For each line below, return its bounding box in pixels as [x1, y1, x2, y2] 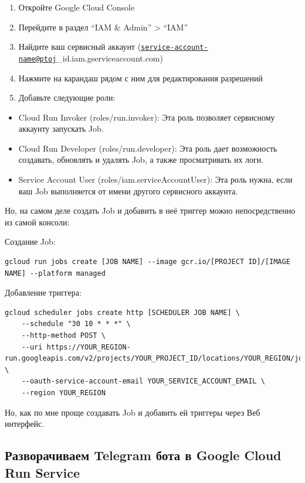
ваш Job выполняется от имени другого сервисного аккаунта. [18, 184, 238, 197]
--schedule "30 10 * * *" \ [21, 320, 131, 328]
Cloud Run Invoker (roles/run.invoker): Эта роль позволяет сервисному [18, 111, 275, 123]
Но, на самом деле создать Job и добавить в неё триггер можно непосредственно [5, 204, 296, 217]
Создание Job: [5, 235, 56, 248]
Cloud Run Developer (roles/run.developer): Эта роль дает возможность [18, 142, 277, 154]
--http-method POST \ [21, 331, 106, 340]
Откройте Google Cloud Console [18, 1, 135, 13]
